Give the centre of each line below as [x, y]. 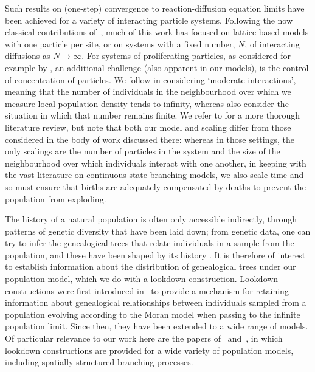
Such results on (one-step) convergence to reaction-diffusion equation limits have [155, 8]
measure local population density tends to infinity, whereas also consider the [147, 103]
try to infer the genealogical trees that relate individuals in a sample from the [150, 243]
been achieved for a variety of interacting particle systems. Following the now [149, 20]
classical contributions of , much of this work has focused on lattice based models [157, 32]
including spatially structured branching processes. [99, 362]
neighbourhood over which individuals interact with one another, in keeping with [156, 163]
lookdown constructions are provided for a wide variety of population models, [149, 350]
